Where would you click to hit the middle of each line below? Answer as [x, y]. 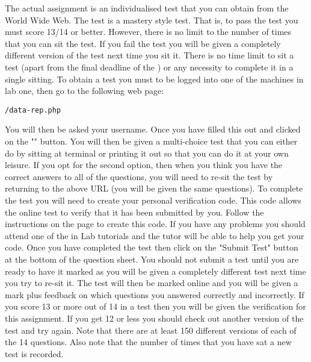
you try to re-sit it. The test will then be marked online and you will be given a [152, 283]
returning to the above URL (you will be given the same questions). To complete [154, 188]
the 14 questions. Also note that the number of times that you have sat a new [148, 342]
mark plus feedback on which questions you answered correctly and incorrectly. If [155, 294]
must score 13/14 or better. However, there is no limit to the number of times [148, 32]
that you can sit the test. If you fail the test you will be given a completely [143, 43]
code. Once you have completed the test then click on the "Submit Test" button [152, 247]
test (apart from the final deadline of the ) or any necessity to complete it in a [149, 67]
